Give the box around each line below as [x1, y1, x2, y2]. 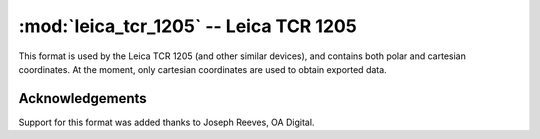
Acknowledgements [18, 90, 147, 107]
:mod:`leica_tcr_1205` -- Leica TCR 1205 [18, 15, 357, 37]
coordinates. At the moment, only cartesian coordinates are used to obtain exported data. [18, 63, 387, 75]
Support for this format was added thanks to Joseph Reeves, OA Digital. [18, 116, 315, 128]
